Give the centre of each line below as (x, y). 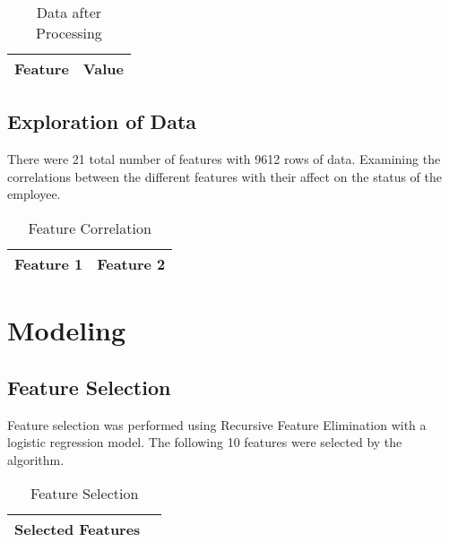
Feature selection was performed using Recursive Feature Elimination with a (217, 424)
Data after (69, 12)
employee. (34, 194)
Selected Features (78, 529)
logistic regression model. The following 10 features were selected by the (205, 442)
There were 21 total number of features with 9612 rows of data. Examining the (224, 159)
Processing (69, 33)
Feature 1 (49, 263)
